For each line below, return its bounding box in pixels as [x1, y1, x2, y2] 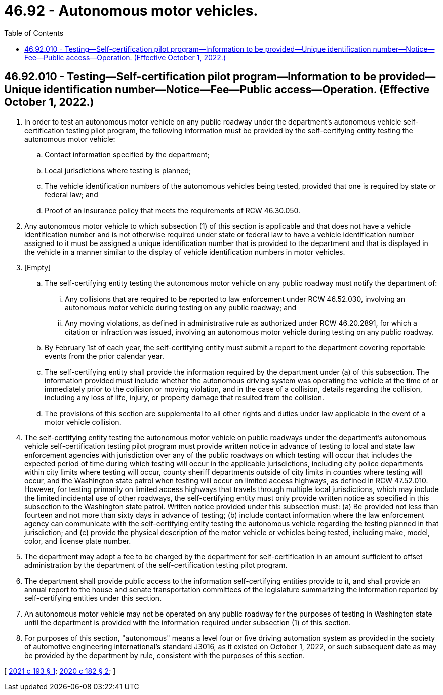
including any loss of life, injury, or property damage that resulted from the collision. [45, 393, 324, 402]
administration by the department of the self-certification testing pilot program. [24, 560, 288, 569]
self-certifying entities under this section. [24, 593, 162, 602]
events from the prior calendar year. [45, 351, 165, 360]
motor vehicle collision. [45, 417, 122, 426]
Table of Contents [4, 28, 64, 37]
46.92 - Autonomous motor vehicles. [4, 2, 258, 19]
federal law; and [45, 190, 98, 199]
